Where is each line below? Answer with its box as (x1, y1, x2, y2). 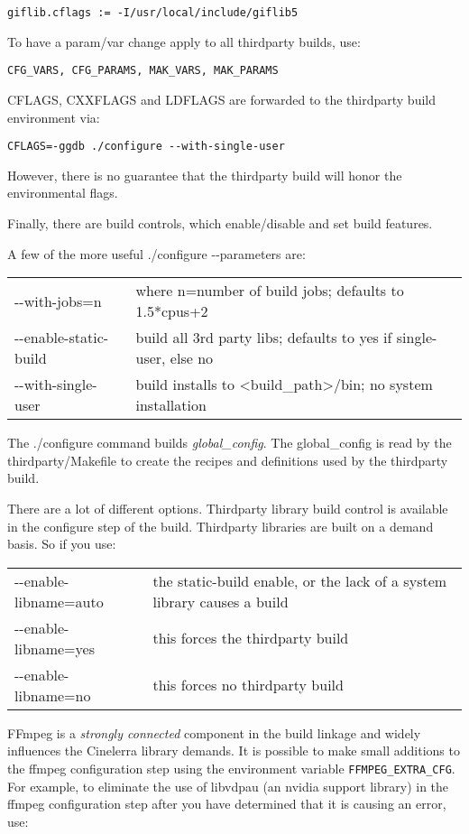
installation (135, 394, 207, 416)
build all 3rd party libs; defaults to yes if (135, 327, 392, 348)
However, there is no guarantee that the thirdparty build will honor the (7, 165, 402, 184)
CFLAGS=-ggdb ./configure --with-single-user (7, 140, 285, 153)
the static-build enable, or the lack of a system (152, 570, 447, 591)
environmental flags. (7, 183, 118, 202)
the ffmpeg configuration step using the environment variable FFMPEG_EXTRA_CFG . (7, 758, 455, 777)
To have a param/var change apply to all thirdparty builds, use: (7, 32, 361, 51)
